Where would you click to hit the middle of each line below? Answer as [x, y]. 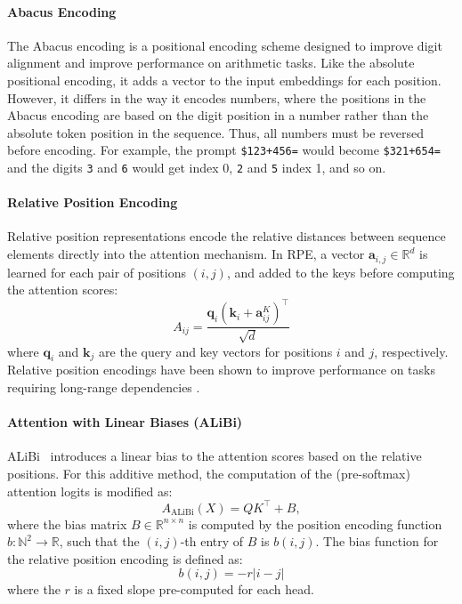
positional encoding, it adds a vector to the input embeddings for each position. [224, 80]
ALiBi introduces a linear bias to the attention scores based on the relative [215, 456]
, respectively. [411, 351]
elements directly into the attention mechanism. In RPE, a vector [186, 254]
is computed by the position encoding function [315, 523]
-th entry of [212, 541]
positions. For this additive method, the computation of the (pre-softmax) [209, 473]
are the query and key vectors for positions [216, 351]
